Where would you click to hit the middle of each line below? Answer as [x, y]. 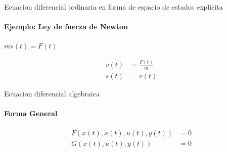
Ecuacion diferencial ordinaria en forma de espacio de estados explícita [113, 7]
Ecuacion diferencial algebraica [52, 94]
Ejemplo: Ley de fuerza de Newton [66, 27]
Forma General [31, 113]
